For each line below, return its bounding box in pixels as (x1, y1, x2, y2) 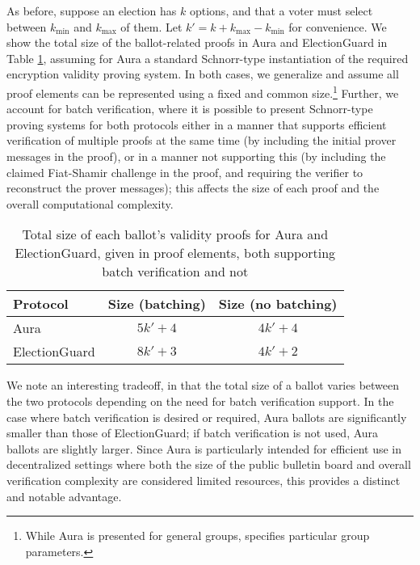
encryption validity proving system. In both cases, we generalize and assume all (6, 65, 399, 82)
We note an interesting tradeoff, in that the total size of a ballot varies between (6, 377, 400, 394)
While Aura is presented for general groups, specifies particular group (25, 527, 370, 544)
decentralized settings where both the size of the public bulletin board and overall (6, 456, 411, 473)
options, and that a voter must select (189, 2, 373, 19)
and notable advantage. (6, 487, 122, 504)
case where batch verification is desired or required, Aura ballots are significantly (6, 408, 407, 425)
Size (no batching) (218, 294, 338, 314)
